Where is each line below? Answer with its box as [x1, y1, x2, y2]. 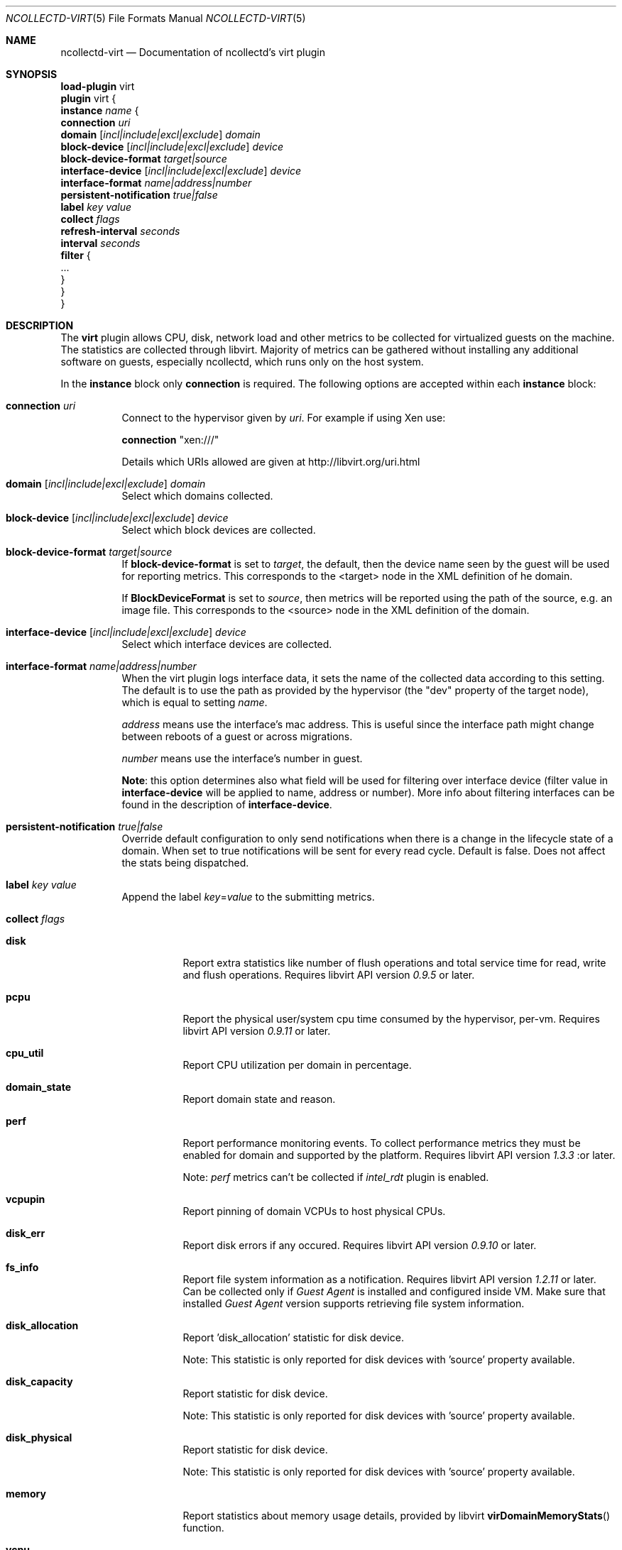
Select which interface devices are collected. [121, 638, 332, 650]
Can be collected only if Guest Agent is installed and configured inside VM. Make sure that [182, 1285, 606, 1297]
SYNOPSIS [6, 68, 58, 80]
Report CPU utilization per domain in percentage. [182, 1059, 412, 1071]
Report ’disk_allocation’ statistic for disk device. [182, 1331, 404, 1343]
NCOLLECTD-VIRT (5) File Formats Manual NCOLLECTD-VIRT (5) [6, 12, 306, 24]
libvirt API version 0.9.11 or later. [182, 1025, 331, 1037]
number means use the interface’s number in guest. [121, 752, 363, 764]
